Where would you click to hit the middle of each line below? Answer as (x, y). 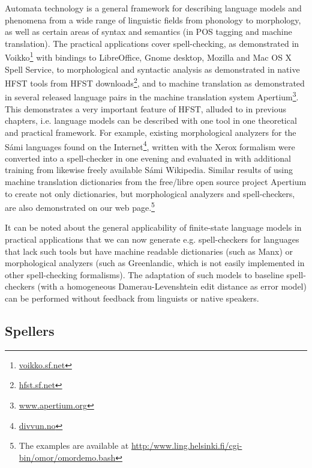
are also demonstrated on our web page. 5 (80, 206)
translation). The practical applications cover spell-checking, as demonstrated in (152, 43)
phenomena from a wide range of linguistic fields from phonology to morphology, (153, 20)
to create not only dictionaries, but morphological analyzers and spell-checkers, (150, 193)
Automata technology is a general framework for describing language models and (153, 8)
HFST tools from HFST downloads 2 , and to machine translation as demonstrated (155, 82)
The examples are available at (74, 445)
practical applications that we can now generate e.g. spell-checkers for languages (152, 239)
